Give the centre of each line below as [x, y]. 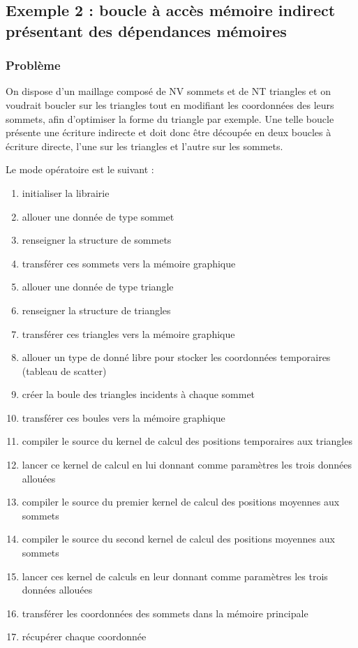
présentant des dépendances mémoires [146, 30]
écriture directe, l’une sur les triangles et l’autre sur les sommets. [144, 146]
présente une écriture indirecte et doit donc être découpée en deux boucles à [169, 132]
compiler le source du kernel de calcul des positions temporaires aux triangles [187, 441]
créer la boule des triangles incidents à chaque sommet [139, 394]
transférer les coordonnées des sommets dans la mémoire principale [165, 613]
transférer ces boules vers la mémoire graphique [124, 417]
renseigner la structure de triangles [96, 310]
